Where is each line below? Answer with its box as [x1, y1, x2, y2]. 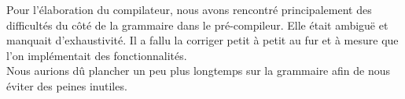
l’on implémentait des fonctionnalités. [6, 47, 187, 63]
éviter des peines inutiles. [6, 77, 127, 94]
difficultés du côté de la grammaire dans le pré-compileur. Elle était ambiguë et [6, 16, 388, 33]
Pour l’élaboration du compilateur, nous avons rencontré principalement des [6, 2, 372, 17]
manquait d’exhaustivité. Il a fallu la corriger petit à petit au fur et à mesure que [6, 32, 399, 48]
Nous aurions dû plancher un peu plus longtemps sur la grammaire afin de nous [6, 62, 390, 79]
